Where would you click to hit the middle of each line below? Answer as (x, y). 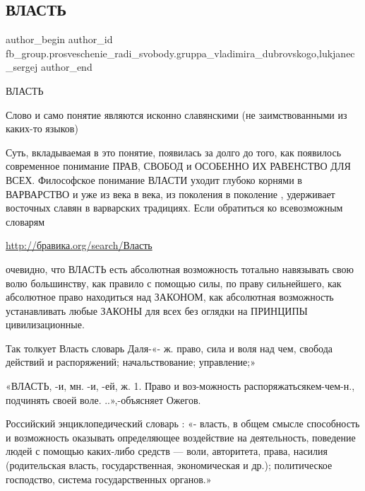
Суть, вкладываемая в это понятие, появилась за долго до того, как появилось (174, 152)
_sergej (22, 67)
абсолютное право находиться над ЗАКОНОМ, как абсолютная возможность (170, 297)
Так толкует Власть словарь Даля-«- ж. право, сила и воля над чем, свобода (169, 348)
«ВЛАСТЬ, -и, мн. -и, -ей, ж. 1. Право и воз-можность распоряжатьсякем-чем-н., (180, 386)
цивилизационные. (45, 324)
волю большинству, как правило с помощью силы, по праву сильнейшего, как (174, 283)
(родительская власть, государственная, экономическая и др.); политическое (169, 465)
